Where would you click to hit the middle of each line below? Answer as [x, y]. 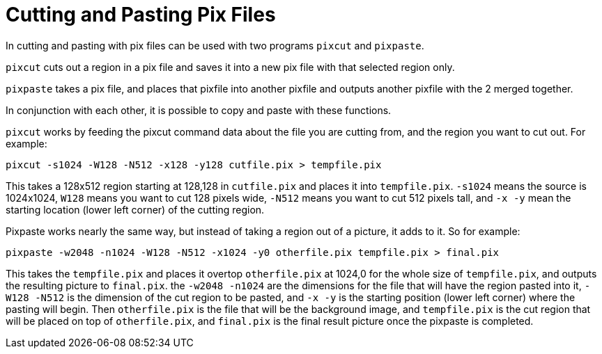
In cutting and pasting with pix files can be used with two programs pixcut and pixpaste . [215, 45]
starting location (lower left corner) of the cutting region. [135, 209]
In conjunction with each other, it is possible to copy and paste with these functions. [199, 110]
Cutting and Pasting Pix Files [141, 15]
